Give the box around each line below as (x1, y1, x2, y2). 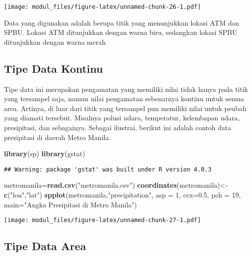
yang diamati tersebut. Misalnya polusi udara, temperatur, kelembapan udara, (4, 113, 240, 123)
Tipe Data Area (4, 238, 86, 254)
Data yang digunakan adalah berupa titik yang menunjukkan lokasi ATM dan (4, 17, 239, 28)
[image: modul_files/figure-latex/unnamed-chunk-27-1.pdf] (4, 217, 201, 224)
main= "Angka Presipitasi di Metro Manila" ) (4, 199, 137, 209)
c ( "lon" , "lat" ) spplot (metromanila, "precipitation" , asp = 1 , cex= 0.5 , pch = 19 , (4, 190, 241, 200)
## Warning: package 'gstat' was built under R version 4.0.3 (4, 166, 212, 173)
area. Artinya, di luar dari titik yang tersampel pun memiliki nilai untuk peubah (4, 103, 247, 113)
